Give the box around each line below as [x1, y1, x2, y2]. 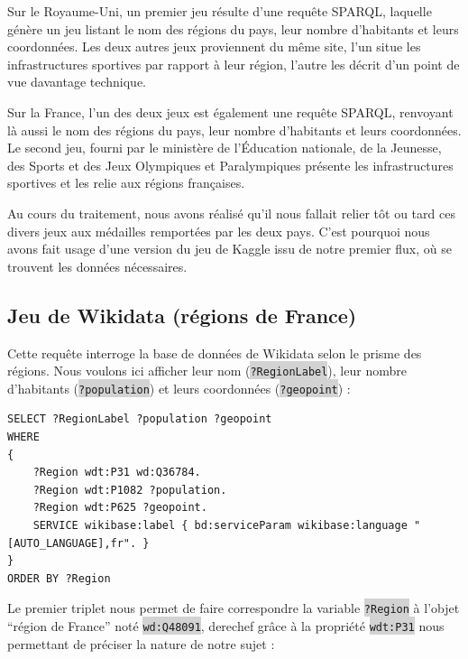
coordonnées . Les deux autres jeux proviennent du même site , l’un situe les [7, 37, 421, 56]
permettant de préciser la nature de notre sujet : [7, 634, 275, 653]
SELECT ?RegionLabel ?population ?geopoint [7, 413, 272, 426]
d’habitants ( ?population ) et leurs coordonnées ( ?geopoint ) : [7, 378, 351, 397]
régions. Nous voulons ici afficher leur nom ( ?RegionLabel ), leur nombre [7, 361, 407, 380]
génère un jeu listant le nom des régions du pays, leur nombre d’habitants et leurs [7, 19, 459, 38]
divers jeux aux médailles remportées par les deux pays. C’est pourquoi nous [7, 221, 430, 240]
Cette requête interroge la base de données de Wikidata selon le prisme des [7, 343, 422, 362]
